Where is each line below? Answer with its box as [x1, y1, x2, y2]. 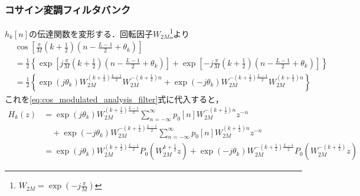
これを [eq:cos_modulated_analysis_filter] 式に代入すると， [5, 92, 224, 105]
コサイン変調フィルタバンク [5, 2, 131, 16]
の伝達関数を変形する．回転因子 [29, 27, 153, 39]
